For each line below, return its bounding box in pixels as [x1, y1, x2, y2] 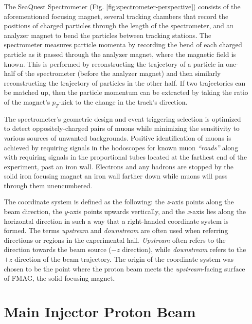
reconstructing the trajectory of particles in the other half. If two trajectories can [4, 77, 246, 88]
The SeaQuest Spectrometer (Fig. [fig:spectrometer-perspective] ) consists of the [4, 1, 241, 11]
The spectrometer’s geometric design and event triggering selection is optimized [4, 113, 241, 124]
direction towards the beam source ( [4, 244, 111, 254]
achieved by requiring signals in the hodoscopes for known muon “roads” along [4, 142, 238, 152]
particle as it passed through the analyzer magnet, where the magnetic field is [4, 49, 236, 59]
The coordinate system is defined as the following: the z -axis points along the [4, 197, 234, 207]
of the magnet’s [4, 96, 50, 107]
